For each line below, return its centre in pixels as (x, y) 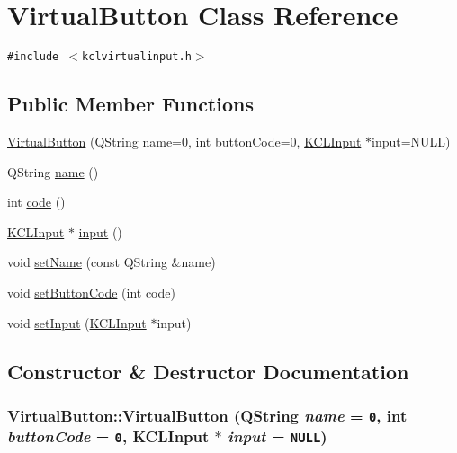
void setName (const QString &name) (112, 262)
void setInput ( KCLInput (77, 322)
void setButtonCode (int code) (91, 292)
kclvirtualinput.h (137, 57)
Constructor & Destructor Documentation (208, 371)
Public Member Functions (130, 104)
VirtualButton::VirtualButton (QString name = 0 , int (207, 415)
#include (33, 57)
